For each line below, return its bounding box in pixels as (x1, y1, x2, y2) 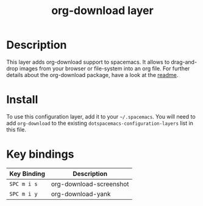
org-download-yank (51, 189, 111, 198)
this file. (6, 126, 26, 133)
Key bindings (6, 147, 74, 161)
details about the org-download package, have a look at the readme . (6, 71, 179, 78)
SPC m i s (9, 180, 38, 187)
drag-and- (170, 58, 197, 65)
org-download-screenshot (51, 180, 129, 188)
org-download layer (51, 4, 154, 18)
